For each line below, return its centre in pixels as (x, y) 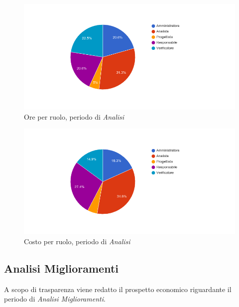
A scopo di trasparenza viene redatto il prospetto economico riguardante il (118, 289)
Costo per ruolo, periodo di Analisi (77, 241)
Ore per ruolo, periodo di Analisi (74, 116)
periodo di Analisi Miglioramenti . (55, 299)
